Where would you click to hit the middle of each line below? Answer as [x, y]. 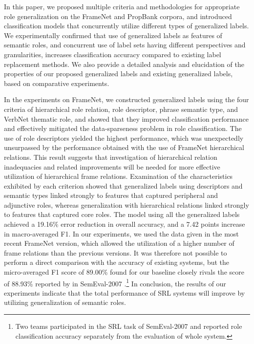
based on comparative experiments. [57, 83]
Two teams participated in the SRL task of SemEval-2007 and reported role [129, 326]
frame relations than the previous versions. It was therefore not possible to [116, 252]
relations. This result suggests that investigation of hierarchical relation [111, 157]
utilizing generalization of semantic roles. [65, 302]
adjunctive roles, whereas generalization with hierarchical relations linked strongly [127, 204]
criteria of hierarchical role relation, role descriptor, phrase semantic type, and [121, 109]
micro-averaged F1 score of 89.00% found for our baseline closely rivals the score [124, 272]
